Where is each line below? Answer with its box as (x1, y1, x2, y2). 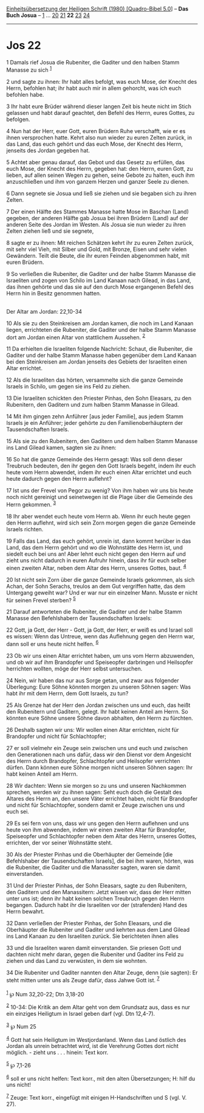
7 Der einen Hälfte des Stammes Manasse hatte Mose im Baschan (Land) (6, 208, 189, 215)
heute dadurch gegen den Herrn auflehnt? (6, 475, 112, 483)
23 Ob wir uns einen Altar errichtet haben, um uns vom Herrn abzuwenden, (6, 652, 195, 659)
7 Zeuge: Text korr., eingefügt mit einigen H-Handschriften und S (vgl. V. (6, 1093, 187, 1101)
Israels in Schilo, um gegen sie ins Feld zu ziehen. (6, 383, 131, 390)
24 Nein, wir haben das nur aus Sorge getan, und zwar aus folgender (6, 677, 179, 684)
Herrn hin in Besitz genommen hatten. (6, 289, 101, 297)
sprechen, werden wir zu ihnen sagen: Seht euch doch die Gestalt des (6, 788, 182, 796)
